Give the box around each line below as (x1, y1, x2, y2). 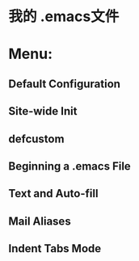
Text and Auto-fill (8, 187, 99, 200)
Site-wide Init (8, 104, 78, 118)
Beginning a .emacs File (8, 159, 131, 173)
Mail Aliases (8, 214, 71, 228)
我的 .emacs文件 (8, 7, 120, 26)
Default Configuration (8, 77, 121, 91)
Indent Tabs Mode (8, 242, 102, 255)
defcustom (8, 132, 65, 145)
